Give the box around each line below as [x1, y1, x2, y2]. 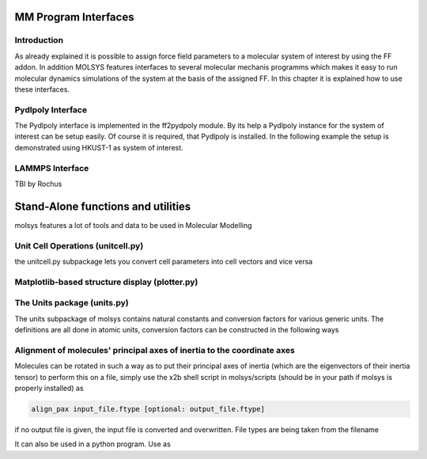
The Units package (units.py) [14, 298, 130, 309]
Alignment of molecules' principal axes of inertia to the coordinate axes [14, 344, 296, 355]
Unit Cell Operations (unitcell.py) [14, 240, 144, 251]
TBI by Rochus [14, 179, 62, 188]
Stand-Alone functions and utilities [14, 199, 191, 213]
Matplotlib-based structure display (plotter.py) [14, 276, 198, 287]
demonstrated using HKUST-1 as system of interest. [14, 142, 183, 152]
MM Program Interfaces [14, 10, 134, 24]
